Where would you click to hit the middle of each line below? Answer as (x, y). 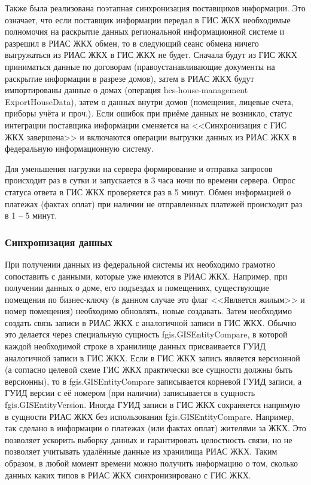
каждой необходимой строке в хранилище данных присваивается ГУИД (135, 346)
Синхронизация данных (59, 242)
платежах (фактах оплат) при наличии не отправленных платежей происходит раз (154, 203)
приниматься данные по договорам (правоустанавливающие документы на (140, 66)
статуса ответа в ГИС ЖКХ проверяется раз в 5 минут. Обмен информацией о (148, 191)
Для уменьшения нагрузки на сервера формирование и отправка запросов (139, 168)
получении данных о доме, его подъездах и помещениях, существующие (137, 288)
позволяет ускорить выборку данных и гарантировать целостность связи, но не (149, 439)
